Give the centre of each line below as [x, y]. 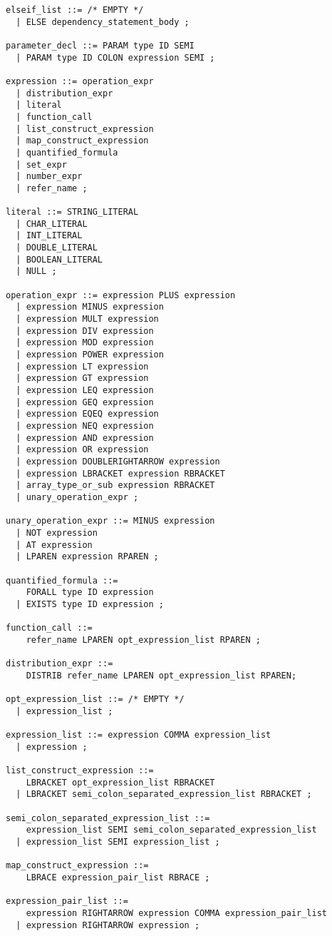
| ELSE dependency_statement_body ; [103, 22]
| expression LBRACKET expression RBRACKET [120, 473]
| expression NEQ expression [85, 426]
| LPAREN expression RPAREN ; [87, 557]
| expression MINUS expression [90, 307]
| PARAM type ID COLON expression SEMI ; [115, 57]
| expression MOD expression [85, 343]
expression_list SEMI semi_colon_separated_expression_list [171, 830]
